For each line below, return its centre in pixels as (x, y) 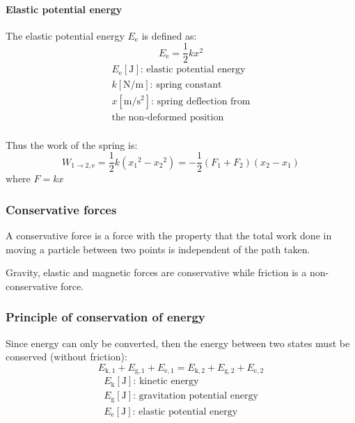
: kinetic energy (166, 382)
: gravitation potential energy (196, 396)
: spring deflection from (201, 101)
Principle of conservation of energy (105, 317)
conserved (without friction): (66, 357)
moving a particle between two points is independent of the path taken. (158, 249)
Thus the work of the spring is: (72, 144)
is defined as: (169, 35)
